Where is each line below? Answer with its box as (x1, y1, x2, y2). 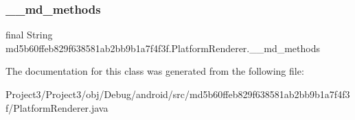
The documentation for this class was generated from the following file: (5, 64, 304, 78)
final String (5, 27, 53, 42)
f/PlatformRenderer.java (5, 100, 108, 115)
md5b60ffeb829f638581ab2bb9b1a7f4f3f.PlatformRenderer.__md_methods (5, 40, 320, 55)
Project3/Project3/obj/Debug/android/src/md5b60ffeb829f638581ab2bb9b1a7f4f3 (5, 87, 350, 101)
